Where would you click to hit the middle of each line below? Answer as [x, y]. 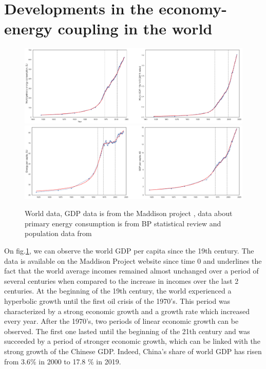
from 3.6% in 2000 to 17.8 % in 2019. [63, 361]
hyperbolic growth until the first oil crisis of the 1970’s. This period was [117, 300]
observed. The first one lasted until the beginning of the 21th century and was [127, 331]
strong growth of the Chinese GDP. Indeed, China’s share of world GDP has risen [133, 351]
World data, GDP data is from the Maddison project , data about [129, 213]
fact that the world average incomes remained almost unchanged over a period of [131, 271]
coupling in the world [135, 28]
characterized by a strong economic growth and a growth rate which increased [127, 311]
